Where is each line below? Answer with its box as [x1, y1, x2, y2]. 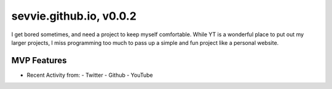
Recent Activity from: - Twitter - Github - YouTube [26, 71, 153, 79]
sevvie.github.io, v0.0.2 [11, 9, 136, 23]
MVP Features [11, 55, 67, 66]
